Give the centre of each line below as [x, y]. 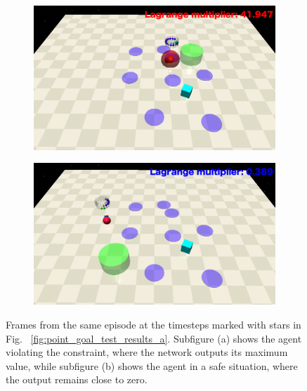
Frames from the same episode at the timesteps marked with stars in [153, 325]
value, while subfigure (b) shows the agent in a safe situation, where [152, 365]
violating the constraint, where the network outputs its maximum [147, 352]
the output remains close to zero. [77, 379]
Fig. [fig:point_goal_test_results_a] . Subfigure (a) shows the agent [154, 338]
